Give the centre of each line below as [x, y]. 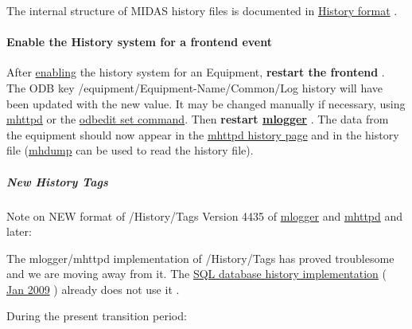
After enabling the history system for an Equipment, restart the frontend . [196, 72]
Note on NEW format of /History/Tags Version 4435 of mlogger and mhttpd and [205, 215]
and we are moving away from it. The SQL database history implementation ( [197, 274]
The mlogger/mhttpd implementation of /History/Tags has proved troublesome [200, 258]
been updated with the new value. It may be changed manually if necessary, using [206, 103]
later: [19, 231]
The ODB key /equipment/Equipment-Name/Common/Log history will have [194, 87]
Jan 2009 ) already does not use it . [93, 289]
